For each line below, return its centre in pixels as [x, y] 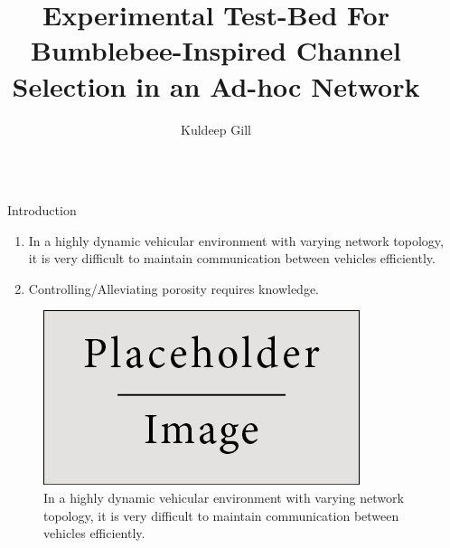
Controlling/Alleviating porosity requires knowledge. [173, 288]
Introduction [42, 210]
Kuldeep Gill [216, 129]
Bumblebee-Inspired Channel [216, 50]
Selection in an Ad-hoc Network [216, 85]
